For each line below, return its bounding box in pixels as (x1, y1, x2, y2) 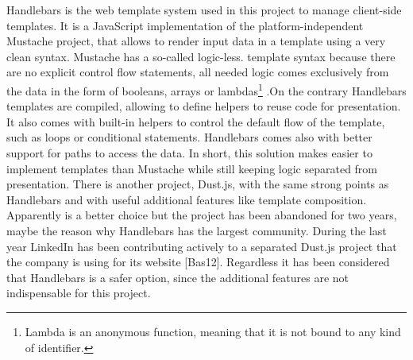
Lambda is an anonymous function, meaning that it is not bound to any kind (25, 323, 401, 339)
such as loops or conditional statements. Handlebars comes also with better (6, 129, 372, 145)
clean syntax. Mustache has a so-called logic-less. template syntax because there (6, 48, 396, 64)
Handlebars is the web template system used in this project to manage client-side (6, 2, 402, 17)
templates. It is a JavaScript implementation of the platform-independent (6, 17, 364, 33)
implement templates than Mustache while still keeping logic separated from (6, 160, 378, 176)
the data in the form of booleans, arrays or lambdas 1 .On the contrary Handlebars (6, 79, 407, 99)
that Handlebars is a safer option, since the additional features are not (6, 269, 349, 285)
